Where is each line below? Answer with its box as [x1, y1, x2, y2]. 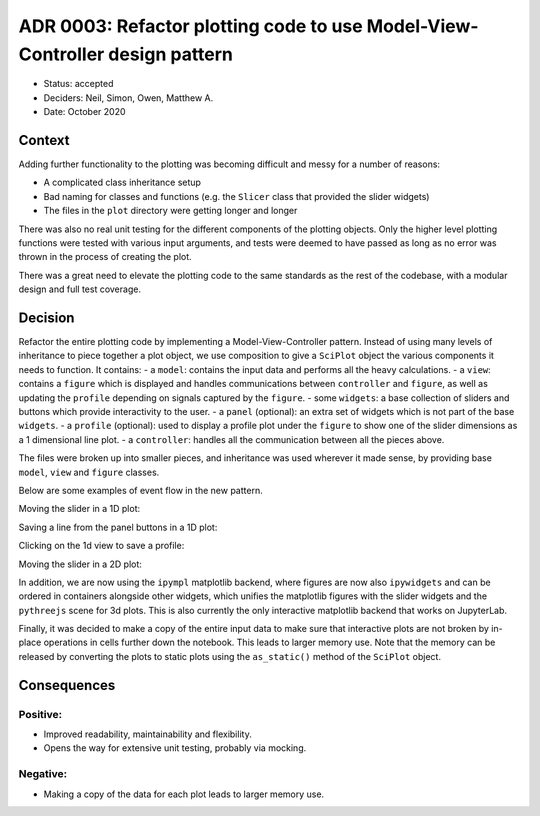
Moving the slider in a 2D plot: [18, 558, 142, 570]
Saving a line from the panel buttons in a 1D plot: [18, 521, 218, 533]
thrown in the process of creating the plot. [18, 251, 192, 263]
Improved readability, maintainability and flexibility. [43, 728, 252, 740]
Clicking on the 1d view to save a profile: [18, 540, 185, 552]
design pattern [108, 43, 234, 65]
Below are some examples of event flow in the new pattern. [18, 484, 264, 496]
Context [18, 131, 70, 149]
